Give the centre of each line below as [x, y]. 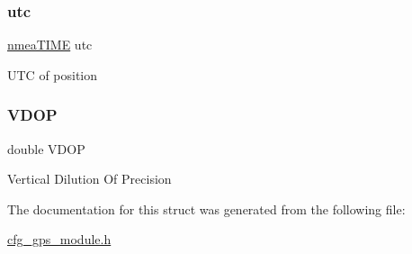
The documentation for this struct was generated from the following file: [206, 209]
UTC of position [53, 74]
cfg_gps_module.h [59, 239]
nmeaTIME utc [50, 45]
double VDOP [46, 148]
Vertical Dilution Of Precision [90, 179]
